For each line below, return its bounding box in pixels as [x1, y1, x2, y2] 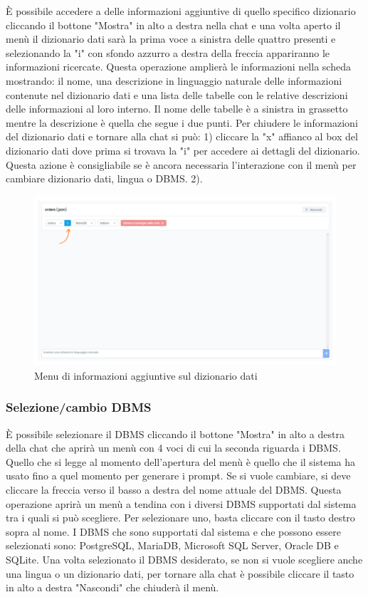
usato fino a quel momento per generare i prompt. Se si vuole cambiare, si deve [6, 468, 351, 483]
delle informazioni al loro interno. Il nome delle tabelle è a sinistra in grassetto [6, 101, 348, 116]
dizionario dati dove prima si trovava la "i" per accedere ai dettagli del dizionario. [6, 142, 360, 157]
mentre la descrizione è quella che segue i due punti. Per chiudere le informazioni [6, 115, 358, 130]
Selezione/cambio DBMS [6, 398, 152, 416]
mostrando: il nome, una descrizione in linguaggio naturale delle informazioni [6, 73, 342, 88]
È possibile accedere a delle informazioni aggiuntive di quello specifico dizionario [6, 4, 356, 18]
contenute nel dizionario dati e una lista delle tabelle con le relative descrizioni [6, 87, 348, 102]
